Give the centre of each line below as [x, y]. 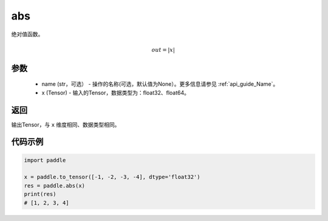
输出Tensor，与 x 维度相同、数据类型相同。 [66, 124]
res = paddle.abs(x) [54, 185]
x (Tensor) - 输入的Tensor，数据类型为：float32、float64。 [115, 93]
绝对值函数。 [27, 34]
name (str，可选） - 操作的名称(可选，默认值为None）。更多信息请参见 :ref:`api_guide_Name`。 [160, 84]
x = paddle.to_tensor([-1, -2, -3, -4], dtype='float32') [112, 177]
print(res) [40, 194]
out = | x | [163, 50]
